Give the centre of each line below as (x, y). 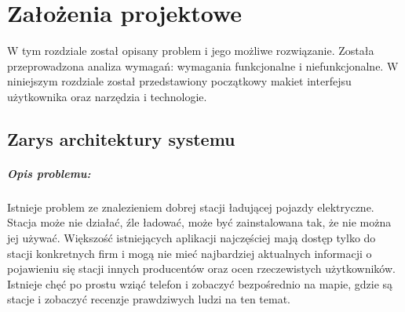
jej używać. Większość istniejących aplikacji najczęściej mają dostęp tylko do (192, 238)
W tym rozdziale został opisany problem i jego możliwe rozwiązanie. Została (191, 51)
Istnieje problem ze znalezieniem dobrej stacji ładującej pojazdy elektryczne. (191, 207)
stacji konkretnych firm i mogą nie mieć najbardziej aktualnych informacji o (190, 253)
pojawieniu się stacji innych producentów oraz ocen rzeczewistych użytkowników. (201, 268)
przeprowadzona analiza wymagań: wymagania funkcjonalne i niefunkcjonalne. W (203, 65)
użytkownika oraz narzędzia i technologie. (107, 96)
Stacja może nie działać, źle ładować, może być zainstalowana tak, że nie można (199, 222)
